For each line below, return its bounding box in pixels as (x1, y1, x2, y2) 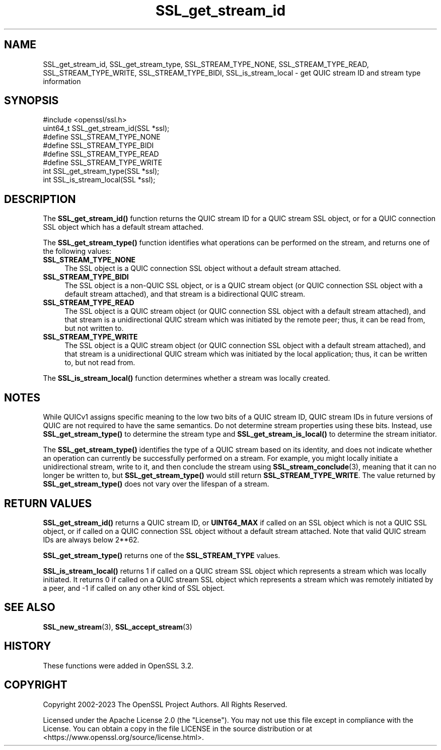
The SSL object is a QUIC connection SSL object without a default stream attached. (64, 264, 341, 273)
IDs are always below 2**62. (43, 535, 139, 544)
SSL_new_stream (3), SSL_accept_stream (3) (43, 622, 192, 631)
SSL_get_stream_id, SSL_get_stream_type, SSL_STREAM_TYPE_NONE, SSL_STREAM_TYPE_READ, (43, 59, 369, 69)
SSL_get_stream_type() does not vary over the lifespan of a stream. (43, 480, 269, 489)
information (43, 77, 81, 86)
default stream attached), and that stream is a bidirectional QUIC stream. (64, 290, 305, 299)
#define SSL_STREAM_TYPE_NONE (43, 132, 161, 142)
